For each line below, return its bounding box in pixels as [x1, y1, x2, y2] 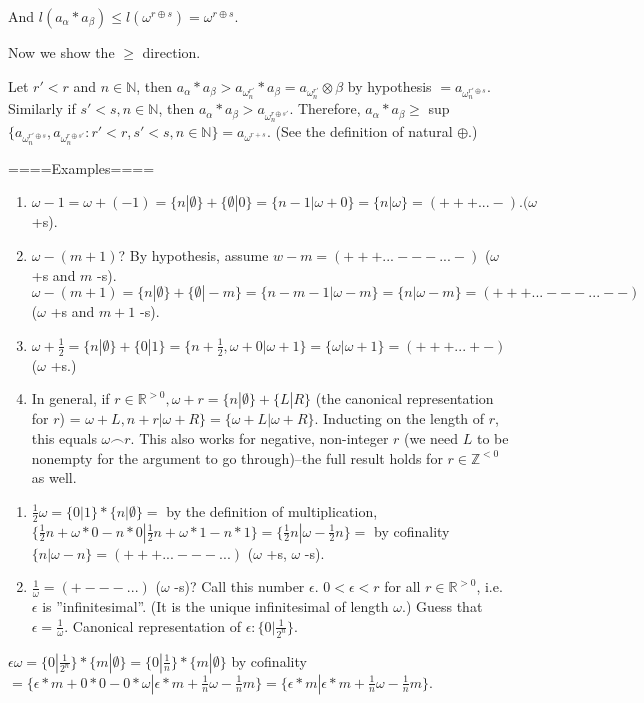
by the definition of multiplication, [166, 500, 378, 521]
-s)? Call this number [174, 576, 305, 597]
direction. [142, 42, 201, 62]
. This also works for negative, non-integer [130, 428, 389, 448]
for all [384, 576, 421, 597]
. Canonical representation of [64, 615, 241, 636]
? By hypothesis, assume [118, 245, 269, 266]
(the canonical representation [315, 388, 494, 409]
